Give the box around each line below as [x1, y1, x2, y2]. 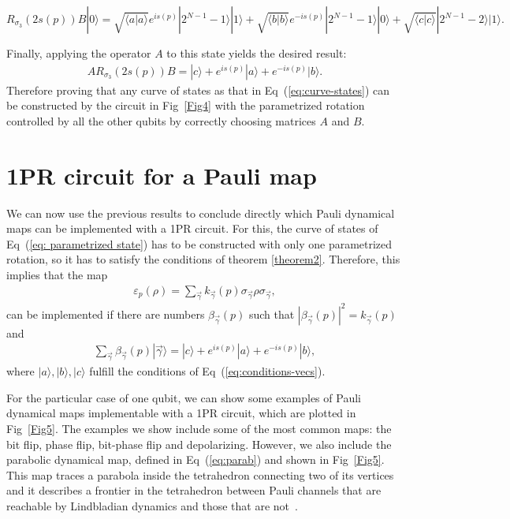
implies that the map [6, 266, 108, 282]
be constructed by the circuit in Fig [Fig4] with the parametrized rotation [6, 97, 365, 114]
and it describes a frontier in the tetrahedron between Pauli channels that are [6, 482, 382, 498]
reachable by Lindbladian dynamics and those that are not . [6, 498, 298, 513]
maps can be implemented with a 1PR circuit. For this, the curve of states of [6, 220, 378, 237]
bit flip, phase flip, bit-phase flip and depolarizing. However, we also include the [6, 435, 392, 452]
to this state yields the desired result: [166, 45, 347, 61]
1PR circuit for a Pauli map [6, 159, 317, 191]
